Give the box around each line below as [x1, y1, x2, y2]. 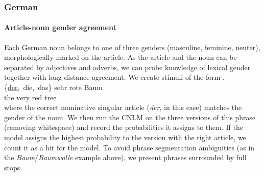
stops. [4, 162, 22, 172]
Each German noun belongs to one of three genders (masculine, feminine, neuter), [4, 41, 260, 52]
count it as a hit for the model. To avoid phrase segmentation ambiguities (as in [4, 142, 255, 152]
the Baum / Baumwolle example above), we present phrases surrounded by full [4, 152, 247, 163]
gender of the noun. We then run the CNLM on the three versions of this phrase [4, 112, 256, 122]
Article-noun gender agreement [4, 22, 116, 33]
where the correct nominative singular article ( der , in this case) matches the [4, 102, 242, 113]
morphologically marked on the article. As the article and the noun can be [4, 52, 237, 62]
